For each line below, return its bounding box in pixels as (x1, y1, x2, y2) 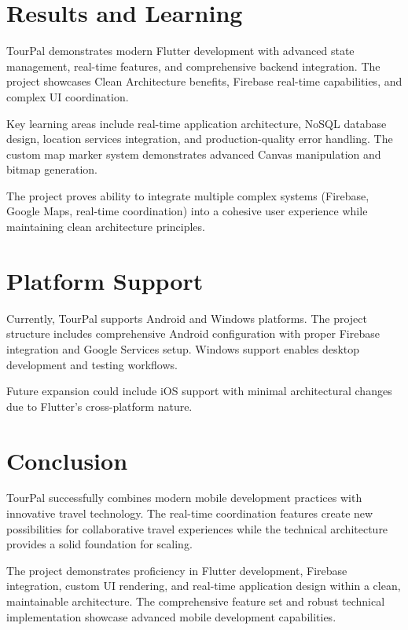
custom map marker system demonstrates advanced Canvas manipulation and (6, 145, 381, 162)
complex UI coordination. (6, 88, 129, 104)
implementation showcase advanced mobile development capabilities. (6, 608, 336, 625)
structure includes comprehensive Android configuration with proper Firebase (6, 325, 380, 342)
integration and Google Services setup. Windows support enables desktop (6, 340, 360, 357)
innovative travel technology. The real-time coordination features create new (6, 505, 373, 522)
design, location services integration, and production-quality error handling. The (6, 130, 393, 147)
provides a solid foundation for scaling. (6, 536, 193, 552)
